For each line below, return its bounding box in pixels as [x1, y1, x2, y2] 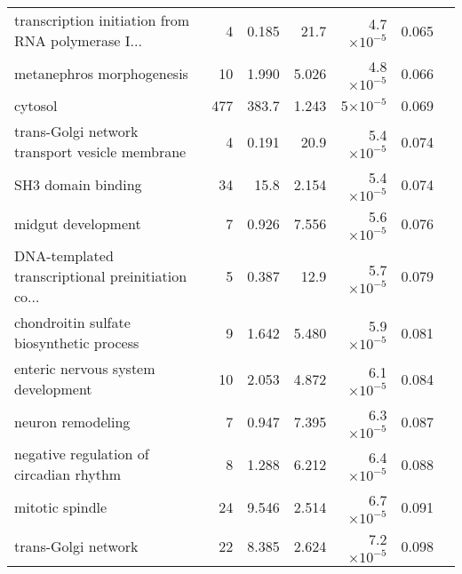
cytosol [14, 95, 58, 116]
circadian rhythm [14, 464, 122, 484]
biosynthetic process [14, 332, 139, 353]
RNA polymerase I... [14, 30, 142, 51]
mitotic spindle [14, 496, 108, 517]
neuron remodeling [14, 411, 131, 432]
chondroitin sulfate [14, 312, 131, 332]
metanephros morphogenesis [14, 62, 188, 84]
